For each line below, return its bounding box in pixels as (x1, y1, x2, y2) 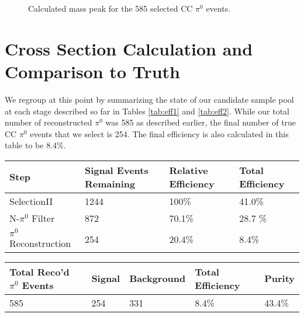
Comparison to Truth (5, 59, 180, 83)
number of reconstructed (5, 116, 92, 128)
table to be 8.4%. (5, 139, 66, 151)
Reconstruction (9, 236, 71, 250)
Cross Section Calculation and (5, 36, 253, 60)
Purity (264, 271, 295, 285)
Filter (32, 211, 55, 225)
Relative (169, 163, 208, 177)
